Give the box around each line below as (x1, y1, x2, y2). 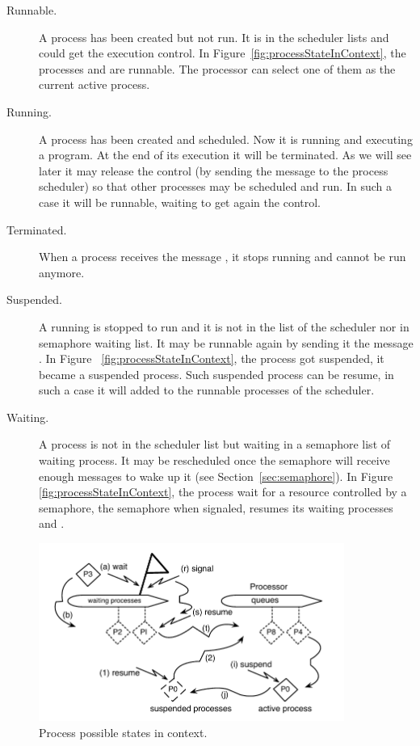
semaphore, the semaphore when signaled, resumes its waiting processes (39, 499, 393, 516)
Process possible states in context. (39, 723, 208, 740)
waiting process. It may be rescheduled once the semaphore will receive (39, 452, 390, 469)
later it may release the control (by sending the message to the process (39, 162, 388, 179)
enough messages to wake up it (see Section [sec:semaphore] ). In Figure (39, 467, 393, 484)
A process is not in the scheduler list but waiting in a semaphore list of (39, 436, 391, 453)
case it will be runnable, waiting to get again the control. (39, 193, 321, 210)
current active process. (39, 76, 150, 93)
